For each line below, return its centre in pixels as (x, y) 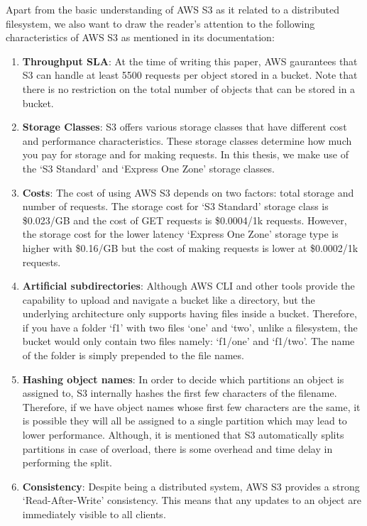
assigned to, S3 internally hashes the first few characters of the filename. (180, 393)
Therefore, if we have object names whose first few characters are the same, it (191, 406)
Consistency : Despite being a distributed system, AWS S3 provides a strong (191, 486)
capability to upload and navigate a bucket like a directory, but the (169, 299)
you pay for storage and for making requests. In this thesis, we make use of (185, 154)
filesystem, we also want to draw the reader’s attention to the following (160, 23)
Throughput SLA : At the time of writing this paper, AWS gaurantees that (190, 61)
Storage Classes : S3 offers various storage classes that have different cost (185, 127)
